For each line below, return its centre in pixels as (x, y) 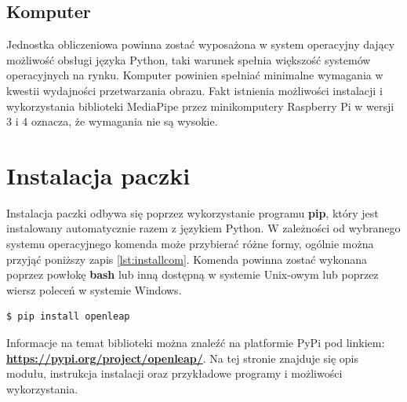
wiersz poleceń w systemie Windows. (94, 289)
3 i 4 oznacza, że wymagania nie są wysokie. (112, 121)
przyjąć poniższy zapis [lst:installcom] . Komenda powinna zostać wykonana (187, 259)
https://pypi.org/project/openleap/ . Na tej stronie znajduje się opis (183, 358)
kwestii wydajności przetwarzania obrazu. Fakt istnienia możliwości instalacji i (194, 90)
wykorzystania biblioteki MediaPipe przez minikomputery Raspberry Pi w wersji (200, 106)
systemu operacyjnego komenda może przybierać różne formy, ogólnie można (190, 244)
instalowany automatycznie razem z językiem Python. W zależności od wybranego (203, 228)
